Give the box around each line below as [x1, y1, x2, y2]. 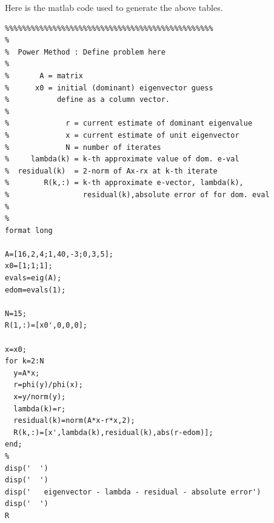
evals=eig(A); [5, 274, 62, 283]
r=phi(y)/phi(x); [13, 380, 83, 390]
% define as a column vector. [5, 95, 170, 104]
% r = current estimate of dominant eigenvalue [5, 119, 253, 128]
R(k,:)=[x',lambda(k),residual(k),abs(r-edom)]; [13, 428, 213, 437]
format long [5, 226, 53, 235]
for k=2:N [5, 357, 44, 366]
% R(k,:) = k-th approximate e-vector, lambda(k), [5, 178, 244, 187]
